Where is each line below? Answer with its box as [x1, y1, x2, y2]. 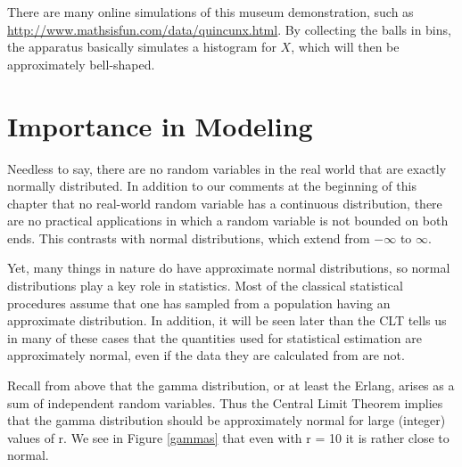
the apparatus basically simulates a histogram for [7, 37, 276, 56]
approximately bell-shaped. [7, 54, 155, 73]
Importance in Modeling [7, 107, 313, 143]
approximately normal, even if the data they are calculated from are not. [7, 346, 405, 365]
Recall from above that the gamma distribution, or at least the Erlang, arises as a [7, 376, 455, 395]
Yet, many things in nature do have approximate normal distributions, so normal [7, 258, 450, 277]
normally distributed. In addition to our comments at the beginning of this [7, 176, 417, 195]
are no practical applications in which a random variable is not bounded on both [7, 211, 449, 230]
